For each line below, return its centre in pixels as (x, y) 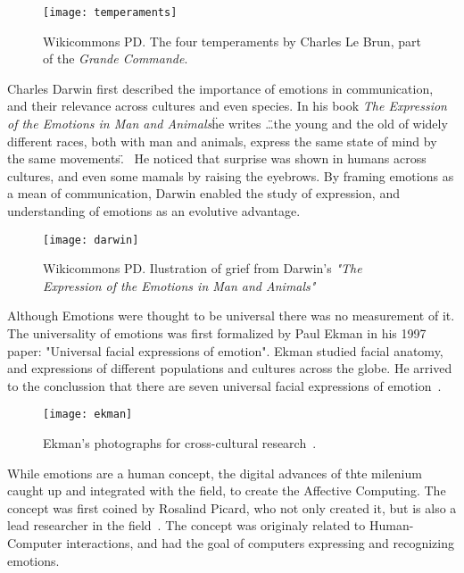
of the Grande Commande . (116, 58)
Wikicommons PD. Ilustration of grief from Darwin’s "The (203, 268)
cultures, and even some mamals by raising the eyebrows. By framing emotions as (231, 175)
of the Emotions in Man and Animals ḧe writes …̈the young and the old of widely (228, 124)
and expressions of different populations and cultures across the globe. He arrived (230, 368)
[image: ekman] (88, 415)
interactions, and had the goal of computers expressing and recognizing (261, 543)
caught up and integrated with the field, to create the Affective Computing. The (227, 490)
